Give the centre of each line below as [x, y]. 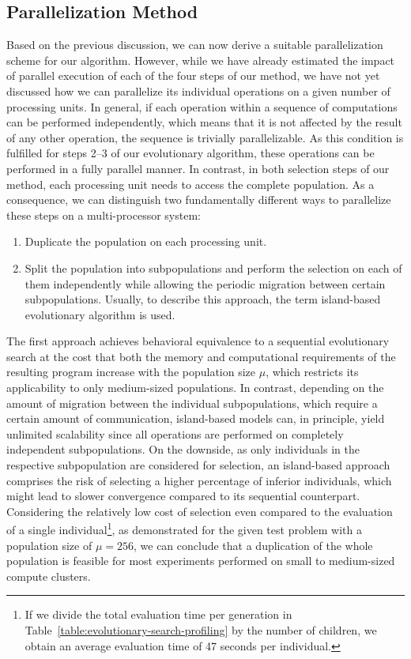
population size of [49, 545]
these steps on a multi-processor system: [104, 215]
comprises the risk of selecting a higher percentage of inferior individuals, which [199, 480]
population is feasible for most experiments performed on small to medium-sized [201, 561]
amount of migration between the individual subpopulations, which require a [192, 403]
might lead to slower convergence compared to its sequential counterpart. [183, 496]
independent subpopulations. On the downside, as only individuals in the [183, 449]
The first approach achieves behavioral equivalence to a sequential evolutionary [198, 341]
